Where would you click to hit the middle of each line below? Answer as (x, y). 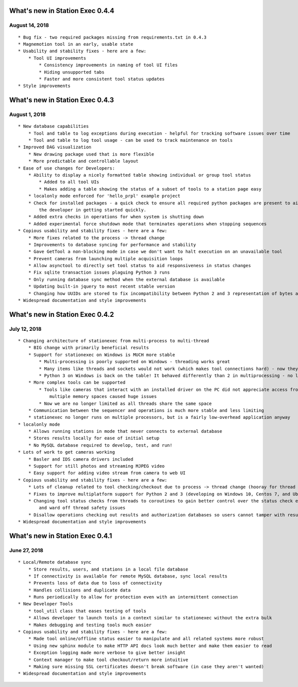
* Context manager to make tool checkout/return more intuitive (108, 660)
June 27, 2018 (26, 550)
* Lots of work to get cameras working (67, 452)
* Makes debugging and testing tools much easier (90, 625)
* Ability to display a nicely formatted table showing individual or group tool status (140, 175)
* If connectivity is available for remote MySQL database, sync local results (128, 576)
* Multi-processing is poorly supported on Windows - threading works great (135, 362)
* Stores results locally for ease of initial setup (94, 438)
